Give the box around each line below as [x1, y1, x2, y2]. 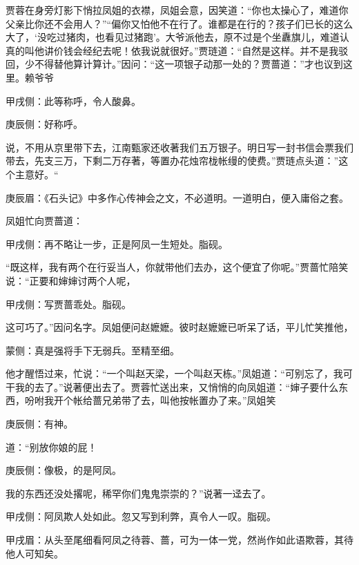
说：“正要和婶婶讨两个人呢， [6, 273, 136, 287]
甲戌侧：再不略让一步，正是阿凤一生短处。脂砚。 [6, 236, 228, 251]
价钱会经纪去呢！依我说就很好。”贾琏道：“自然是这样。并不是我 [53, 43, 339, 57]
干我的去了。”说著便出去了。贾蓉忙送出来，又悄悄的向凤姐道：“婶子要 [6, 379, 320, 394]
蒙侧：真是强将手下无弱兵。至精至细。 [6, 343, 179, 357]
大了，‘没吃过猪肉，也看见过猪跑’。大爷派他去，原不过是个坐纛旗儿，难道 [6, 30, 340, 44]
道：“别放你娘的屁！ [6, 439, 97, 454]
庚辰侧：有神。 [6, 416, 73, 431]
